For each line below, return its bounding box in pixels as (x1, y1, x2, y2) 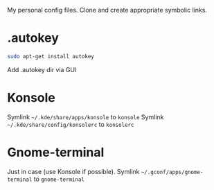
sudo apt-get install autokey (7, 53, 95, 60)
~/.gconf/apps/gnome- (141, 169, 204, 175)
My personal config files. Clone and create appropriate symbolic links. (7, 6, 208, 14)
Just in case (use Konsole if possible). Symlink (7, 167, 140, 175)
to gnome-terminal (33, 175, 85, 183)
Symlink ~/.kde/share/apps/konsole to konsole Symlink (7, 112, 164, 121)
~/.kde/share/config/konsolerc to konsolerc (7, 120, 134, 128)
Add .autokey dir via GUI (7, 65, 77, 74)
